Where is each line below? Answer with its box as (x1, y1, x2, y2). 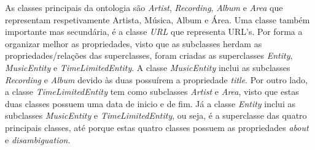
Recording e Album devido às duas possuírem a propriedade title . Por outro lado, (5, 73, 308, 86)
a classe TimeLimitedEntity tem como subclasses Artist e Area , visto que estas (5, 85, 299, 98)
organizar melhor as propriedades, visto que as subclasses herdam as (5, 37, 262, 50)
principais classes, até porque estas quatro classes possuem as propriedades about (5, 121, 309, 133)
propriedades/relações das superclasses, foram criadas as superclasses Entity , (5, 49, 293, 62)
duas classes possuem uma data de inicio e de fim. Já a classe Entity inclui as (5, 97, 295, 110)
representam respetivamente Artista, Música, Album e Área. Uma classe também (5, 13, 310, 26)
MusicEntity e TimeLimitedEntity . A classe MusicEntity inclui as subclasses (5, 61, 290, 73)
